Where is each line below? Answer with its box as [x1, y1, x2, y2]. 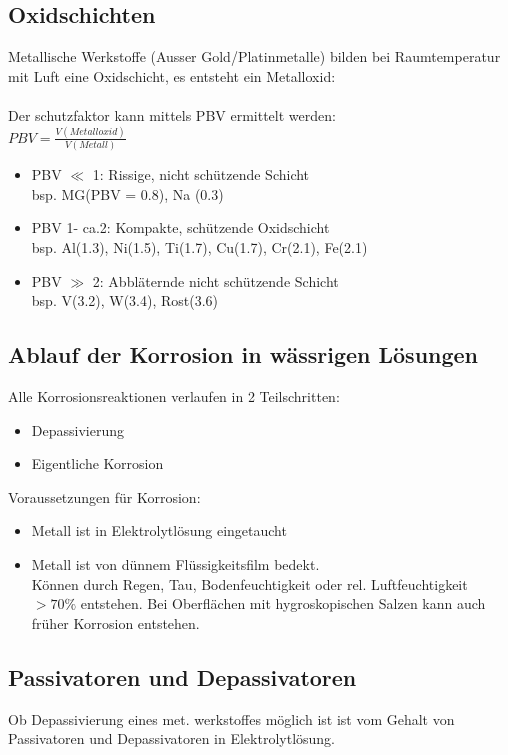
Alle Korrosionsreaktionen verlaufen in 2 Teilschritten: [8, 385, 340, 406]
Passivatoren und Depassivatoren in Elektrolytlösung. [8, 728, 336, 749]
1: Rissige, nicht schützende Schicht [92, 164, 310, 185]
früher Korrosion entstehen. [31, 612, 200, 633]
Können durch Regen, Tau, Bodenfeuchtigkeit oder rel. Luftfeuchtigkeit [31, 573, 468, 594]
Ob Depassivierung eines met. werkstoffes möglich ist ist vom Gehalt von [8, 708, 455, 729]
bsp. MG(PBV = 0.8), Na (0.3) [31, 183, 224, 204]
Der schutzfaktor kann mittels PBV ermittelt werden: [8, 104, 336, 125]
